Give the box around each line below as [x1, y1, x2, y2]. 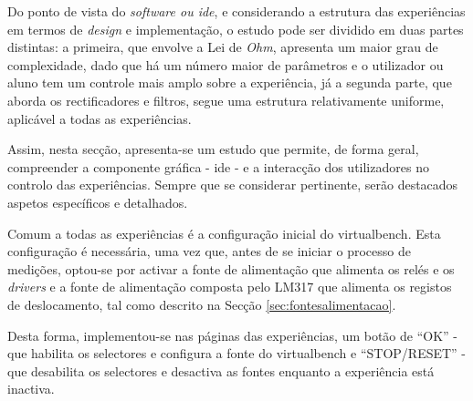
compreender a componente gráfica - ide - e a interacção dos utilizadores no [7, 157, 429, 176]
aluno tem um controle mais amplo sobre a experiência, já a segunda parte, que [7, 73, 452, 92]
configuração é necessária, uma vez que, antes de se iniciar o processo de [7, 242, 411, 261]
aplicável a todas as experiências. [7, 108, 192, 128]
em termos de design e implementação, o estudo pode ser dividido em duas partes [7, 19, 464, 38]
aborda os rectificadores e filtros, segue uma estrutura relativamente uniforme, [7, 90, 445, 109]
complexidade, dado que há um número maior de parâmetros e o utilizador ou [7, 55, 444, 74]
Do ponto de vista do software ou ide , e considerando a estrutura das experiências [7, 2, 466, 20]
